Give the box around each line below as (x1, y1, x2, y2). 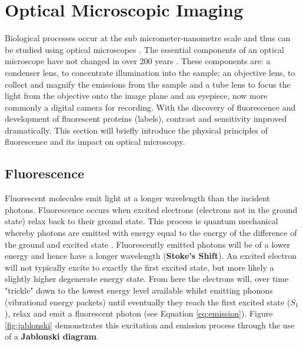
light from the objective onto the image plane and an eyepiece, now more (5, 89, 268, 102)
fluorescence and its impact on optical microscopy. (5, 135, 185, 148)
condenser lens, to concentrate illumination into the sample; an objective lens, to (5, 66, 295, 78)
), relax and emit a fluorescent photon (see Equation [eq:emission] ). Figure (5, 307, 273, 320)
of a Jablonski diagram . (5, 330, 99, 342)
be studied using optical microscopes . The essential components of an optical (5, 43, 284, 55)
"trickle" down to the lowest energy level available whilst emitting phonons (5, 284, 273, 297)
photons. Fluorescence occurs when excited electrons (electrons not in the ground (5, 203, 298, 215)
